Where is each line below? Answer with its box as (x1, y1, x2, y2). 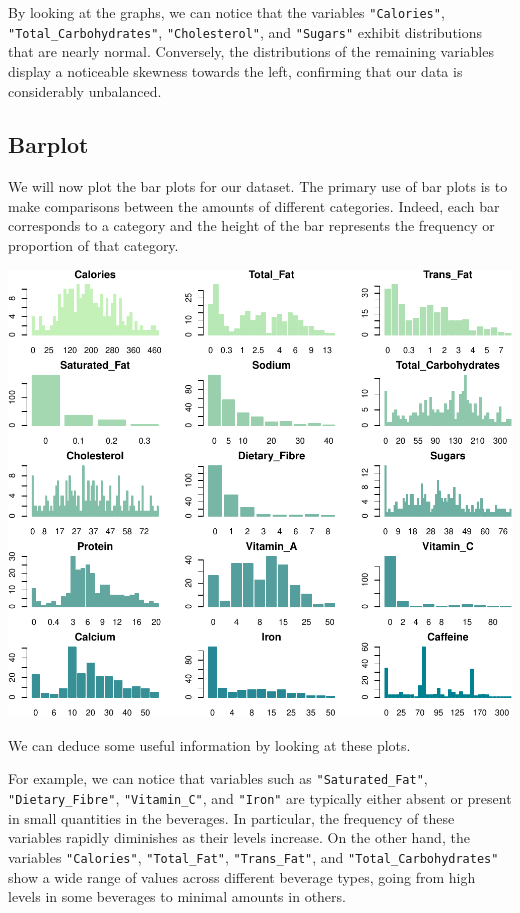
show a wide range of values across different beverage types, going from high (8, 866, 476, 887)
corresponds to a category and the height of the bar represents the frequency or (8, 215, 495, 236)
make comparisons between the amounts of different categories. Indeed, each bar (8, 195, 500, 216)
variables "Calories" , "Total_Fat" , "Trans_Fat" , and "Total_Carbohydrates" (8, 846, 499, 867)
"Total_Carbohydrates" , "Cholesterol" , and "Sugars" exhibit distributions (8, 21, 483, 42)
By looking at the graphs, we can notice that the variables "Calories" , (8, 2, 445, 22)
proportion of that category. (8, 235, 179, 256)
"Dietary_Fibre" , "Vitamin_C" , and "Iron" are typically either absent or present (8, 788, 512, 809)
